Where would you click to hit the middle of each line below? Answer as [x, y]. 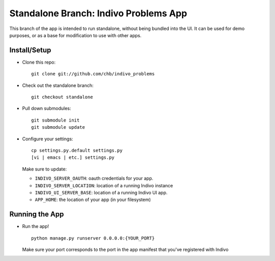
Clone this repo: [39, 62]
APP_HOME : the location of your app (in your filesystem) [93, 200]
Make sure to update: [45, 169]
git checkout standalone [62, 97]
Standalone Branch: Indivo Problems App [98, 13]
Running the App [37, 214]
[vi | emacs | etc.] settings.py [73, 157]
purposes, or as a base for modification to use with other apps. [76, 35]
